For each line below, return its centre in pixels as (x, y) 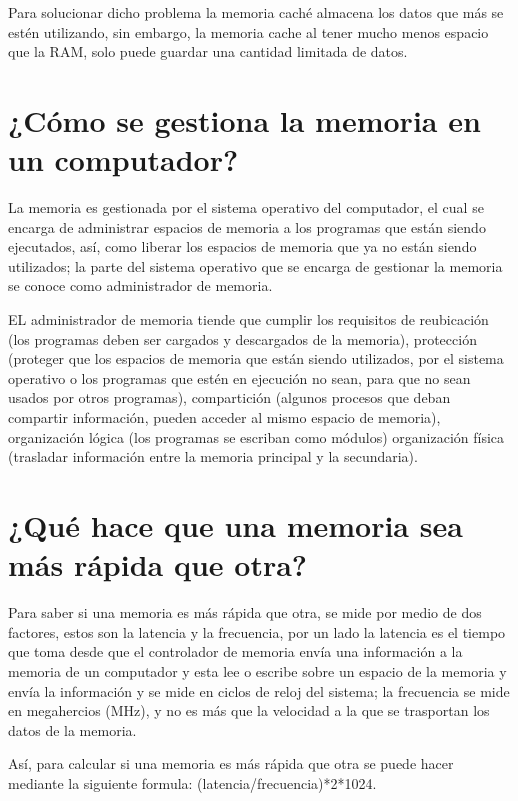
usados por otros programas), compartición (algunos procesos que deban (229, 397)
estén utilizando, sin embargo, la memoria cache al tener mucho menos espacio (248, 31)
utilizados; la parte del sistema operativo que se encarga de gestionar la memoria (255, 265)
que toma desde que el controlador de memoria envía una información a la (235, 651)
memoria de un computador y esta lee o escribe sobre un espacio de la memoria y (257, 670)
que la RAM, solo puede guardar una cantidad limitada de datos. (208, 51)
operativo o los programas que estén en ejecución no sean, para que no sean (239, 377)
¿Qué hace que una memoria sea (235, 525)
